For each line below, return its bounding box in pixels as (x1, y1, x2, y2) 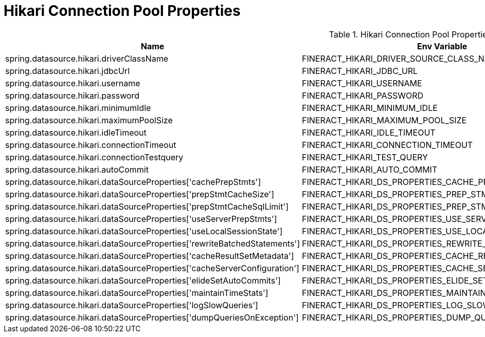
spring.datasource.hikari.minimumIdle (5, 102, 151, 113)
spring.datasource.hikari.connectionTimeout (5, 139, 176, 150)
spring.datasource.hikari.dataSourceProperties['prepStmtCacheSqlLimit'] (5, 201, 289, 212)
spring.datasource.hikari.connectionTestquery (5, 152, 184, 162)
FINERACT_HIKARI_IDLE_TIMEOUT (302, 127, 436, 138)
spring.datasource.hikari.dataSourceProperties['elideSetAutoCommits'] (5, 275, 281, 286)
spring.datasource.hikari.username (5, 78, 140, 88)
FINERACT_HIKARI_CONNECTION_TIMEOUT (302, 139, 473, 150)
